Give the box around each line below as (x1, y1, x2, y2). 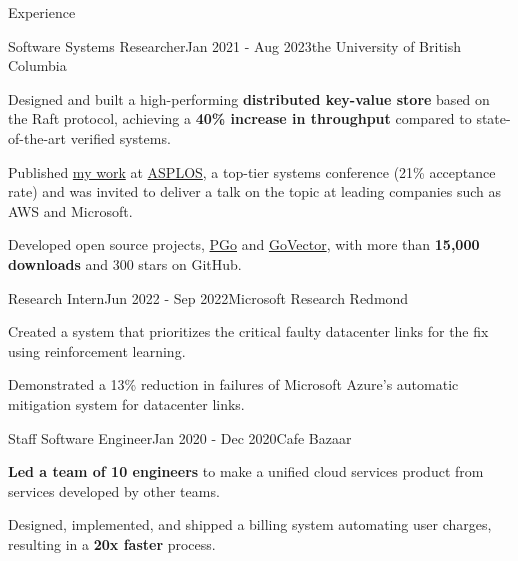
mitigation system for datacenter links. (8, 393, 245, 414)
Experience (8, 2, 76, 22)
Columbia (8, 55, 67, 76)
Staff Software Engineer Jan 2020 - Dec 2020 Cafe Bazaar (8, 427, 352, 448)
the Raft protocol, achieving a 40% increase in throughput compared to (8, 108, 472, 129)
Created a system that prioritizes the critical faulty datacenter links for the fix (8, 321, 489, 342)
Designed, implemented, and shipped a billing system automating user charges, (8, 514, 492, 535)
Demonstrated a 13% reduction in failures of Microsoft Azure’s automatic (8, 374, 459, 395)
